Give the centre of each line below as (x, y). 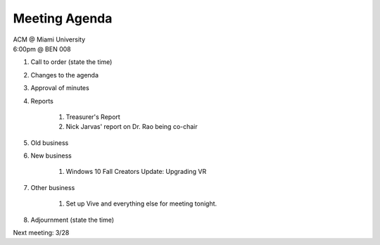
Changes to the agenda (64, 75)
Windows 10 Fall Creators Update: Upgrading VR (136, 172)
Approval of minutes (60, 88)
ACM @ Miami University (49, 39)
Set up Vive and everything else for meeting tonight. (141, 203)
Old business (50, 143)
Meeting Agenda (63, 18)
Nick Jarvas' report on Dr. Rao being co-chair (132, 127)
